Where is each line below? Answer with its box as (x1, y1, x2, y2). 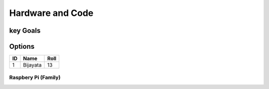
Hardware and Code (9, 7, 94, 18)
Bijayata (23, 62, 42, 69)
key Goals (9, 26, 41, 35)
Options (9, 42, 35, 51)
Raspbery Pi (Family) (9, 74, 61, 81)
